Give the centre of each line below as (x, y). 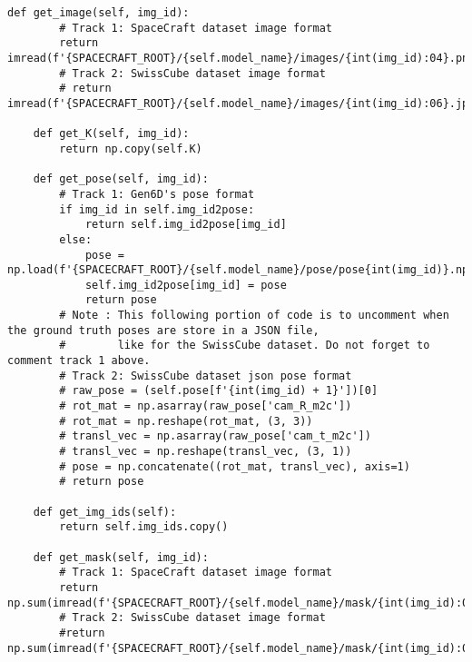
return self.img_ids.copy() (144, 527)
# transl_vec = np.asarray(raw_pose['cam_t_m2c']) (215, 436)
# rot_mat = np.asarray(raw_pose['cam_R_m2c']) (206, 406)
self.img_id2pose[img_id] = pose (186, 285)
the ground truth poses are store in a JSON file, (163, 330)
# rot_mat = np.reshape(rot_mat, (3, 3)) (186, 421)
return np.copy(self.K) (131, 148)
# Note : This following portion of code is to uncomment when (254, 316)
